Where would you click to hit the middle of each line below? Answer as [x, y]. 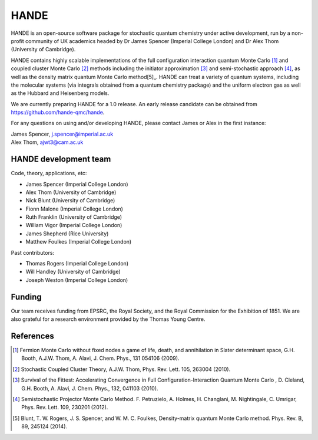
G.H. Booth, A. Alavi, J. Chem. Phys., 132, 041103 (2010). [90, 388]
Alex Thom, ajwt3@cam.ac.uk [47, 142]
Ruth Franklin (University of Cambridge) [74, 217]
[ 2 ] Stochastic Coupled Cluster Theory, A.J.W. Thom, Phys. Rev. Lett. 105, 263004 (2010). [122, 369]
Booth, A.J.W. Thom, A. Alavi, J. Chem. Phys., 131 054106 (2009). [100, 358]
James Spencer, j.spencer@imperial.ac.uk [62, 134]
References [32, 336]
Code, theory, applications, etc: [49, 173]
